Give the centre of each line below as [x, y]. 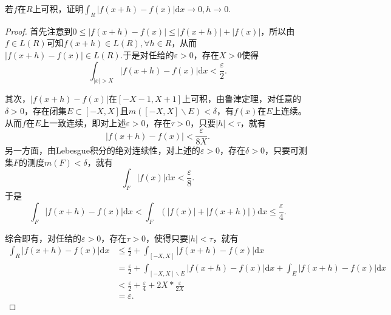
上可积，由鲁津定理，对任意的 [242, 99]
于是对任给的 [148, 54]
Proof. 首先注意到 [39, 31]
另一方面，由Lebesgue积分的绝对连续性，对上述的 [103, 150]
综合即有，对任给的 [43, 238]
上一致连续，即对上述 [83, 122]
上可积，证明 [58, 8]
